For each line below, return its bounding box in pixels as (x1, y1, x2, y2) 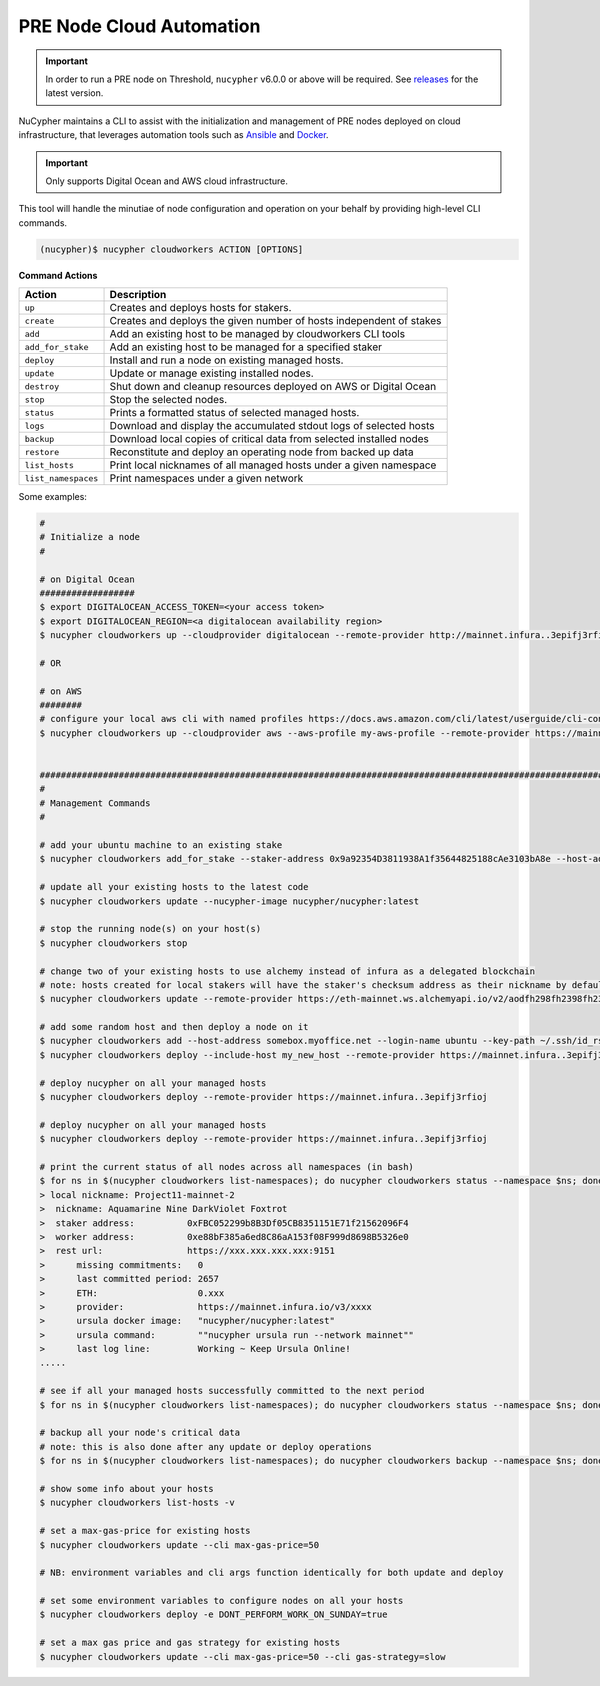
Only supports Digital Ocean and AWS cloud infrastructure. (45, 175, 289, 187)
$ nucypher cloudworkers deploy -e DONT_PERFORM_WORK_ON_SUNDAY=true (39, 1609, 388, 1620)
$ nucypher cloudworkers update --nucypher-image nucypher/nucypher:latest (39, 895, 420, 907)
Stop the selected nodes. (109, 393, 228, 407)
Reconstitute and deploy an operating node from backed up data (109, 445, 414, 459)
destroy (24, 381, 60, 392)
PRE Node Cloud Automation (18, 15, 261, 37)
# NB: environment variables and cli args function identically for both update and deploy (39, 1567, 504, 1579)
